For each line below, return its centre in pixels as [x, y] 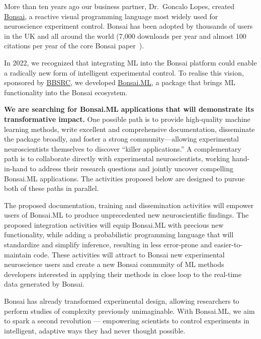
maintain [18, 254]
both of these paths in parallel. [52, 188]
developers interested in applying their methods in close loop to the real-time [123, 274]
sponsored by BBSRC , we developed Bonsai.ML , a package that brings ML [120, 82]
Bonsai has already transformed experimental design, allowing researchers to [122, 301]
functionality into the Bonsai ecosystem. [66, 92]
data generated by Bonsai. [45, 284]
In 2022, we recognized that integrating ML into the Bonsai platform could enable [130, 62]
